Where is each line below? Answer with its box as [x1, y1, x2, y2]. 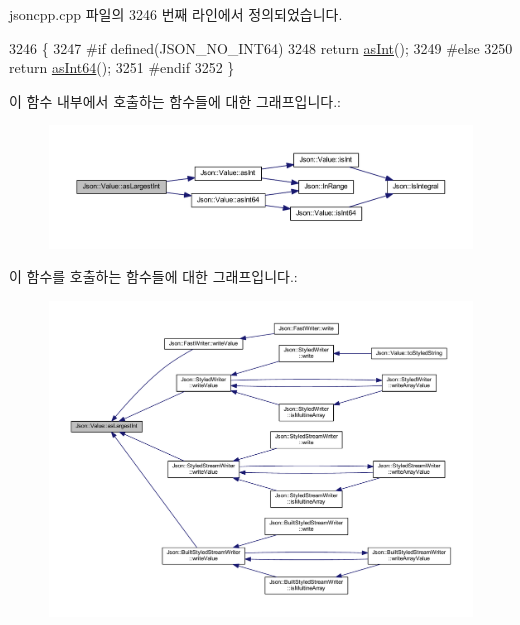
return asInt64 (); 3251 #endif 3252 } [9, 57, 235, 78]
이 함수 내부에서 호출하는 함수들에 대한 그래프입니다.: [9, 90, 341, 111]
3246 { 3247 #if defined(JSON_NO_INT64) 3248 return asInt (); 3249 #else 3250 [9, 37, 513, 58]
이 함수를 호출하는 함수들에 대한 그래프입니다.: [9, 266, 298, 287]
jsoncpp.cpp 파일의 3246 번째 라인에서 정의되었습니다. [9, 4, 343, 24]
